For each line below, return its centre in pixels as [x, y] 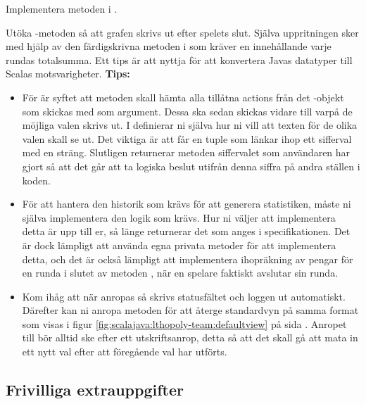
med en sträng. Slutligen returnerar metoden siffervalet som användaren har [186, 152]
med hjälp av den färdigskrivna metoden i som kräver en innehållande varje [169, 46]
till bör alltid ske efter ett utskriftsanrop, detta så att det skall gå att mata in [190, 337]
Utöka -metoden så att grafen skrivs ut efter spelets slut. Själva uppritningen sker [182, 32]
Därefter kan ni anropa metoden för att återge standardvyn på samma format [190, 310]
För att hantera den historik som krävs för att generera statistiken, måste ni [187, 204]
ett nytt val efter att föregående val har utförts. [125, 352]
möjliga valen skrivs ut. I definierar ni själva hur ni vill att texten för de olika [190, 125]
